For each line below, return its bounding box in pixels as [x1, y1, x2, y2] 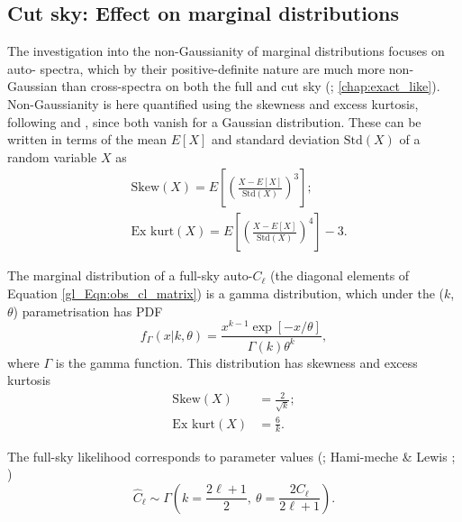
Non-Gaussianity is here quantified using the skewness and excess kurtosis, [7, 94, 419, 113]
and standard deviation [212, 130, 340, 149]
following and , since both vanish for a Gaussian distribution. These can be [7, 112, 421, 131]
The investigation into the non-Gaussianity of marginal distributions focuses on [7, 41, 445, 60]
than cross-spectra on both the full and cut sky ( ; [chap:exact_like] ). [61, 77, 440, 96]
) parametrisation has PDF [13, 301, 163, 320]
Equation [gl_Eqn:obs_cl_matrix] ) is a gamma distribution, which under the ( [7, 284, 444, 303]
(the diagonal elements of [270, 266, 410, 285]
